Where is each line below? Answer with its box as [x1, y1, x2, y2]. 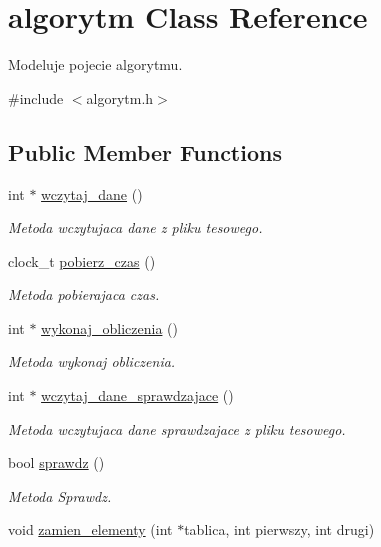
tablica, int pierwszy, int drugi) [184, 519, 375, 540]
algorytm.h [86, 87, 154, 108]
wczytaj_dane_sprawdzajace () [41, 385, 234, 406]
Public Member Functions [8, 136, 282, 167]
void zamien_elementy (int [8, 519, 173, 540]
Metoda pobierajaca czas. [8, 284, 160, 305]
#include [8, 87, 64, 108]
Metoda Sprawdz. [8, 485, 112, 506]
